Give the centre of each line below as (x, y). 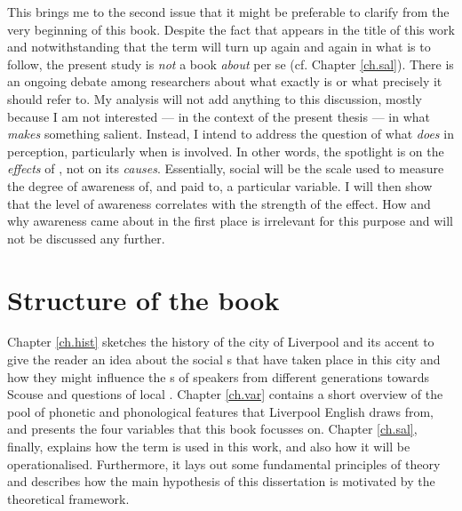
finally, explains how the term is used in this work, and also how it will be (209, 446)
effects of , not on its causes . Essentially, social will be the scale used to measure (226, 168)
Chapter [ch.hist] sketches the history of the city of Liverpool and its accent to (221, 342)
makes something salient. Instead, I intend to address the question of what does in (231, 134)
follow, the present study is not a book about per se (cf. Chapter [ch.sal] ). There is (231, 64)
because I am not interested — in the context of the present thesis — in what (219, 116)
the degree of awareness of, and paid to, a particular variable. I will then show (220, 185)
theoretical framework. (68, 498)
